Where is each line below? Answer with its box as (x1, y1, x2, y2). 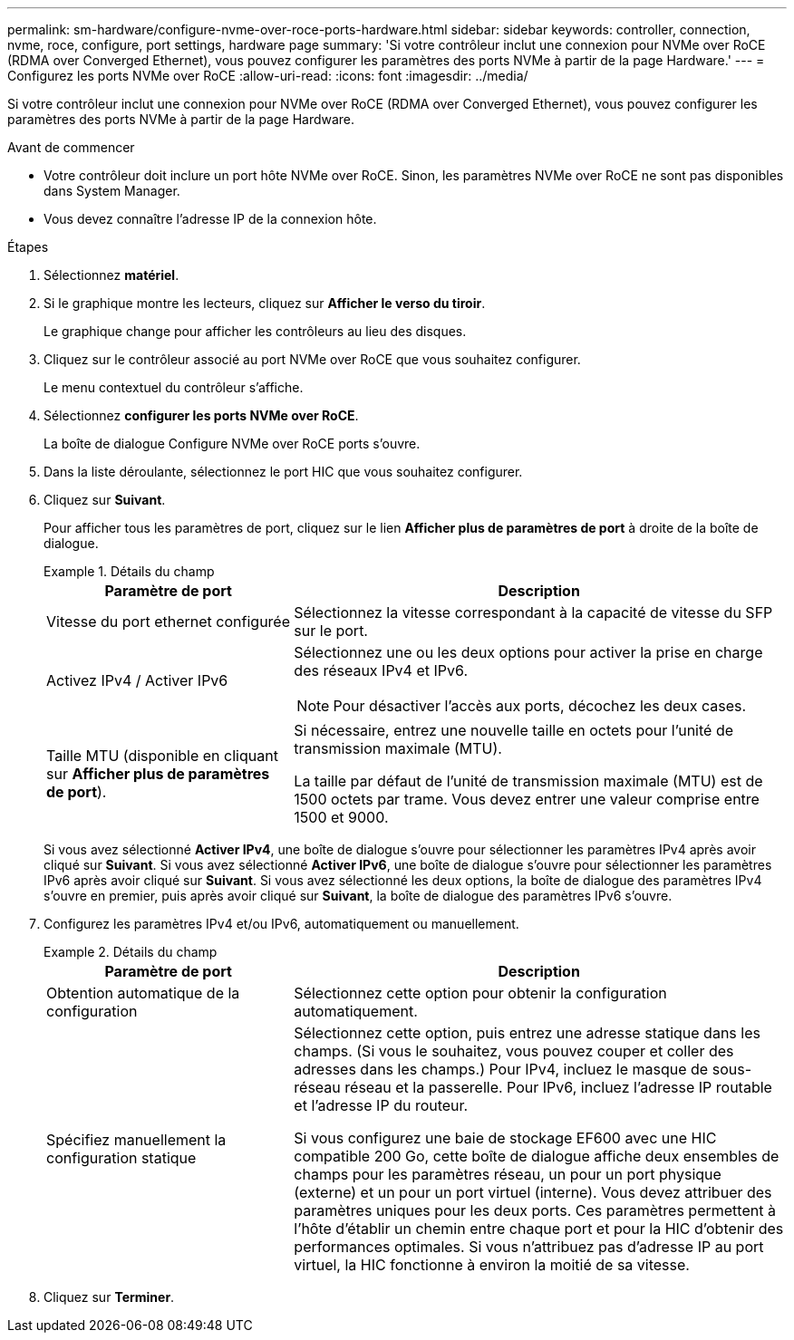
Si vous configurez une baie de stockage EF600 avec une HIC (294, 1129, 717, 1147)
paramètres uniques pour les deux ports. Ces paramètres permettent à (294, 1201, 776, 1219)
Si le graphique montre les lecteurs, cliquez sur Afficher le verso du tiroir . (44, 295, 486, 311)
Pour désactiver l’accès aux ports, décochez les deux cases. (333, 697, 747, 715)
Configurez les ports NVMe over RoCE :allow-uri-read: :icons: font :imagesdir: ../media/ (7, 68, 528, 83)
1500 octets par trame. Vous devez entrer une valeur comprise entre (294, 790, 760, 808)
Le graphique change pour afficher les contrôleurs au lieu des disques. (44, 323, 467, 339)
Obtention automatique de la (46, 984, 240, 1002)
